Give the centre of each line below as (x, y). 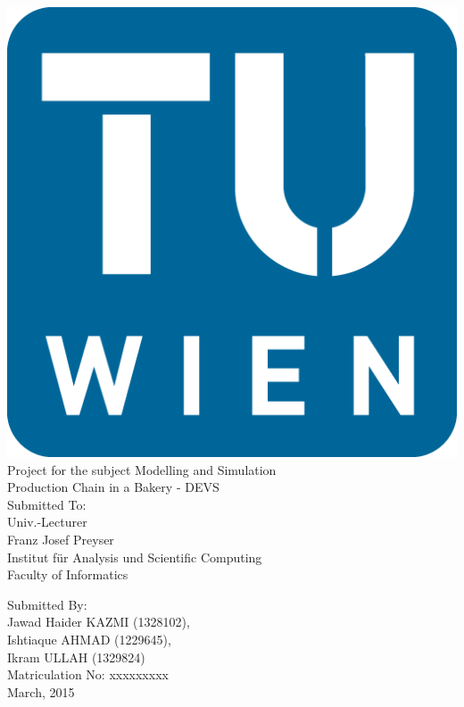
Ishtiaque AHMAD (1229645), (89, 639)
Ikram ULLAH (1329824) (76, 657)
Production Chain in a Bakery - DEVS (113, 487)
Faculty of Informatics (68, 574)
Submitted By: (47, 604)
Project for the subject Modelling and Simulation (142, 469)
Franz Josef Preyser (61, 539)
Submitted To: (47, 504)
